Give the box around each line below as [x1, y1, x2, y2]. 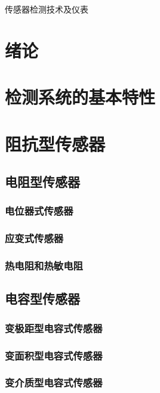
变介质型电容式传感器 [5, 375, 103, 390]
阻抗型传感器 [5, 131, 106, 156]
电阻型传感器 [5, 172, 80, 191]
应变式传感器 [5, 231, 64, 246]
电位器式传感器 [5, 203, 73, 218]
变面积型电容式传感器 [5, 348, 103, 363]
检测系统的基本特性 [5, 85, 156, 109]
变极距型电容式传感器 [5, 320, 103, 335]
